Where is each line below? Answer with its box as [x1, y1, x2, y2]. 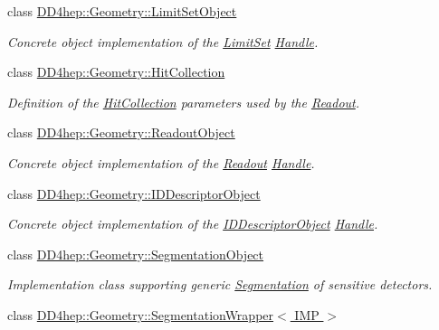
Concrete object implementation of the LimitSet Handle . [7, 32, 319, 51]
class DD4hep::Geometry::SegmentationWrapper [7, 305, 274, 324]
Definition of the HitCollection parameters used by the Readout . [7, 92, 360, 111]
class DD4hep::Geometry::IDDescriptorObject [7, 184, 261, 203]
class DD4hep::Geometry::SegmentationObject [7, 244, 264, 263]
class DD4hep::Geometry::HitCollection [7, 62, 225, 81]
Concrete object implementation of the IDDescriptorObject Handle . [7, 214, 378, 233]
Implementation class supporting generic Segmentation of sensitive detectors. [7, 275, 433, 294]
